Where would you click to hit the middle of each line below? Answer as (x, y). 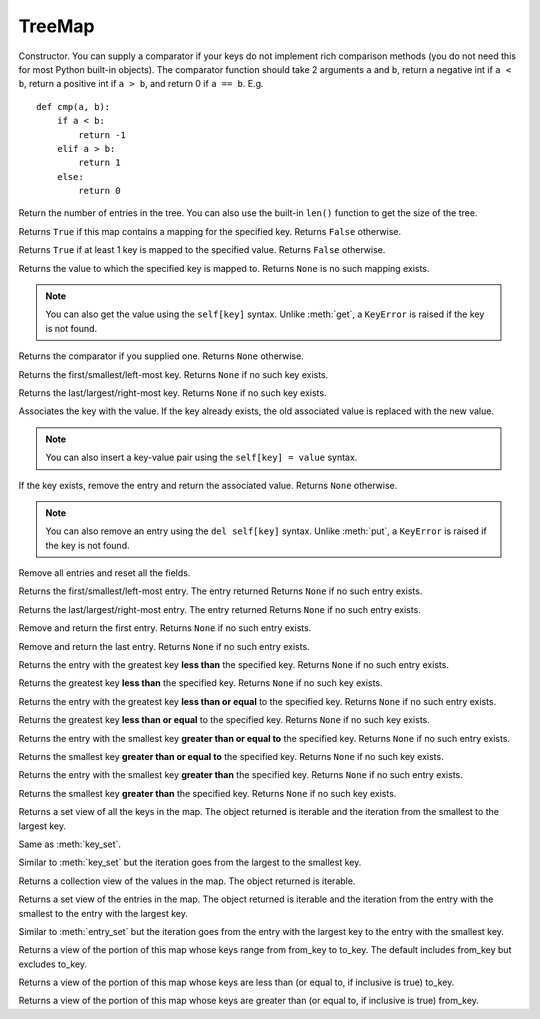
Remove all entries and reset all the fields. (104, 573)
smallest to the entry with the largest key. (103, 913)
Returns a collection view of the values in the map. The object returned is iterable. (187, 881)
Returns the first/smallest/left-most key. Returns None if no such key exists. (173, 374)
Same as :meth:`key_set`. (70, 844)
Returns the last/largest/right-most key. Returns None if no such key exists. (172, 392)
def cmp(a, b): (73, 106)
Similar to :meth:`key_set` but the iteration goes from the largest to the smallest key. (190, 862)
